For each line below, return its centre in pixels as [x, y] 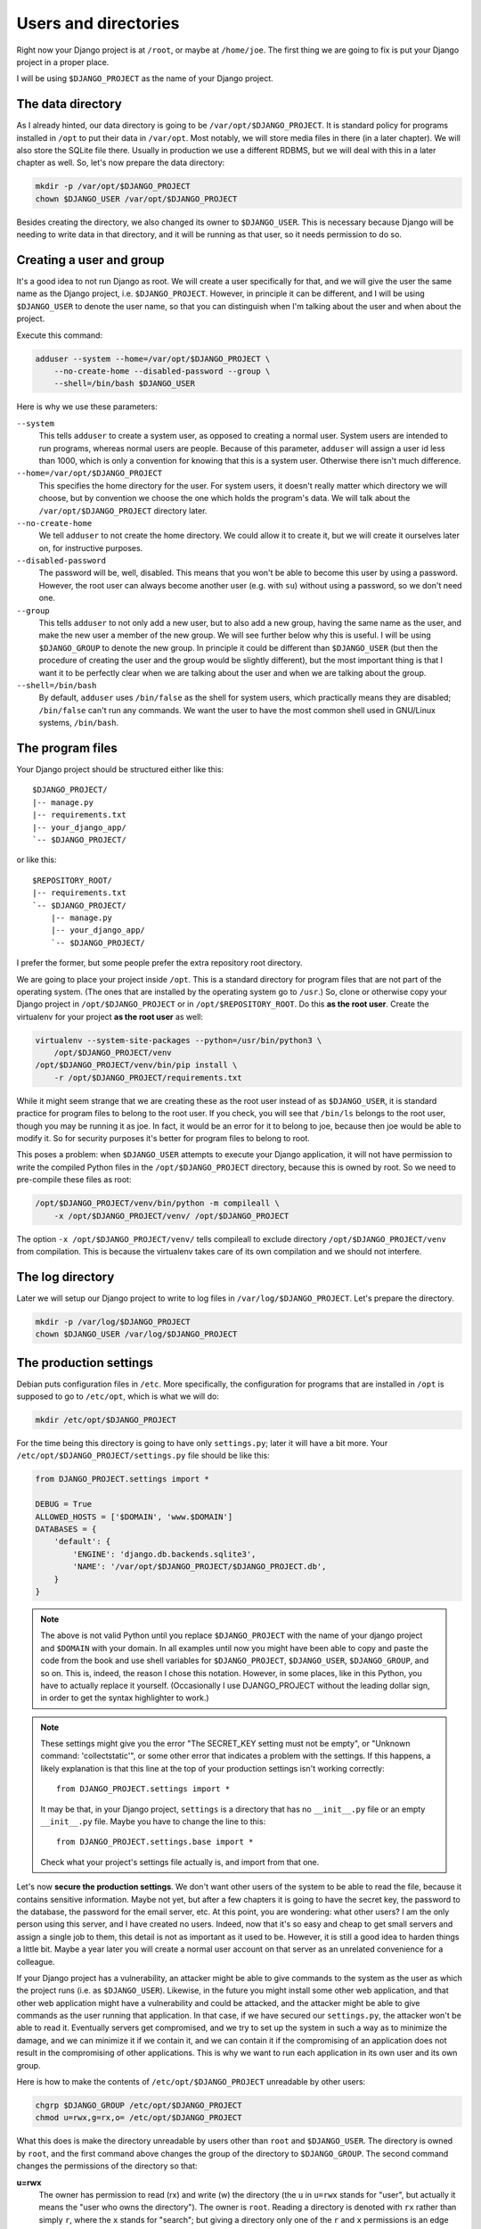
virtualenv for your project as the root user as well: [110, 1016]
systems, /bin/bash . [79, 723]
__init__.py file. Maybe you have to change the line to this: [153, 1822]
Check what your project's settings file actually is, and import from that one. [180, 1862]
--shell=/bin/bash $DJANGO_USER [125, 384]
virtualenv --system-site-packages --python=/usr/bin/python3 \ [179, 1040]
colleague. [36, 1962]
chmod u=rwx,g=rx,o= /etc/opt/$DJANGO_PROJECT [139, 2118]
